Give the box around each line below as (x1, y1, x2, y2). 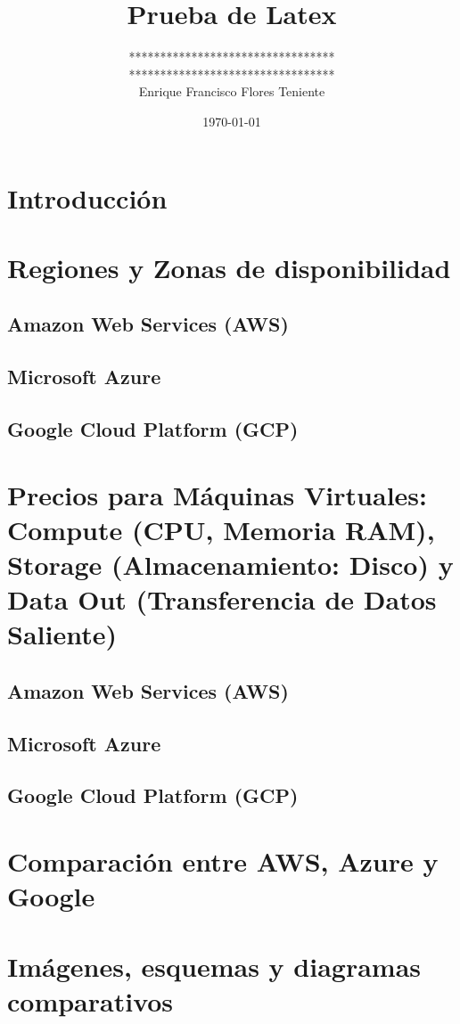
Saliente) (7, 616, 117, 652)
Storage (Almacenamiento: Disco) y (7, 545, 454, 582)
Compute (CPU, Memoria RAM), (7, 511, 435, 547)
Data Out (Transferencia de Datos (7, 581, 437, 618)
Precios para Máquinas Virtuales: (7, 476, 427, 512)
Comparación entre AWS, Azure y (7, 843, 439, 880)
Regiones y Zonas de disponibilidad (7, 249, 451, 285)
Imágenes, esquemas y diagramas (7, 947, 421, 984)
